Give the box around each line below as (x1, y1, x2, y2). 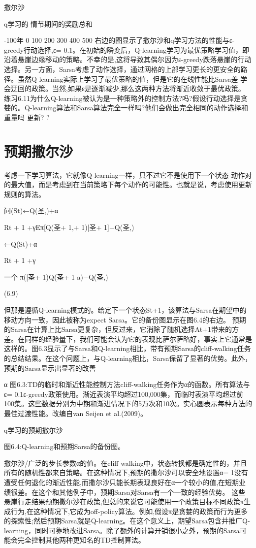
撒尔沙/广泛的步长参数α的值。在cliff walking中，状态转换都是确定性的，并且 (4, 457, 247, 468)
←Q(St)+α (4, 238, 37, 249)
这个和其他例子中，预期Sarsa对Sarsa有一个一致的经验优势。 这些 (38, 486, 246, 497)
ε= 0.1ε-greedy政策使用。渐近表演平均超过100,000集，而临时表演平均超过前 (4, 388, 243, 399)
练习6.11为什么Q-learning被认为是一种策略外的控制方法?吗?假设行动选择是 (4, 93, 241, 103)
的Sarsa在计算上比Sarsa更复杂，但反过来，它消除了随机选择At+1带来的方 (4, 324, 239, 334)
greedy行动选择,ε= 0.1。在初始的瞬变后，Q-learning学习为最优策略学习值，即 (4, 44, 249, 55)
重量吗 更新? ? (4, 112, 50, 122)
